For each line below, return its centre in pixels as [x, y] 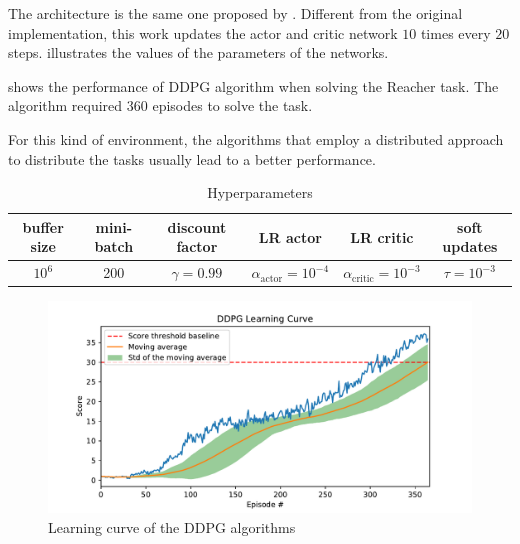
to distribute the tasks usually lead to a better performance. [192, 158]
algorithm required [65, 105]
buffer [43, 226]
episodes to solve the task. [232, 105]
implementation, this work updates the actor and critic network [203, 32]
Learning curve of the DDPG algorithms [172, 526]
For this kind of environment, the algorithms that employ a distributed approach [256, 138]
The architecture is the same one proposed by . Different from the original [235, 13]
